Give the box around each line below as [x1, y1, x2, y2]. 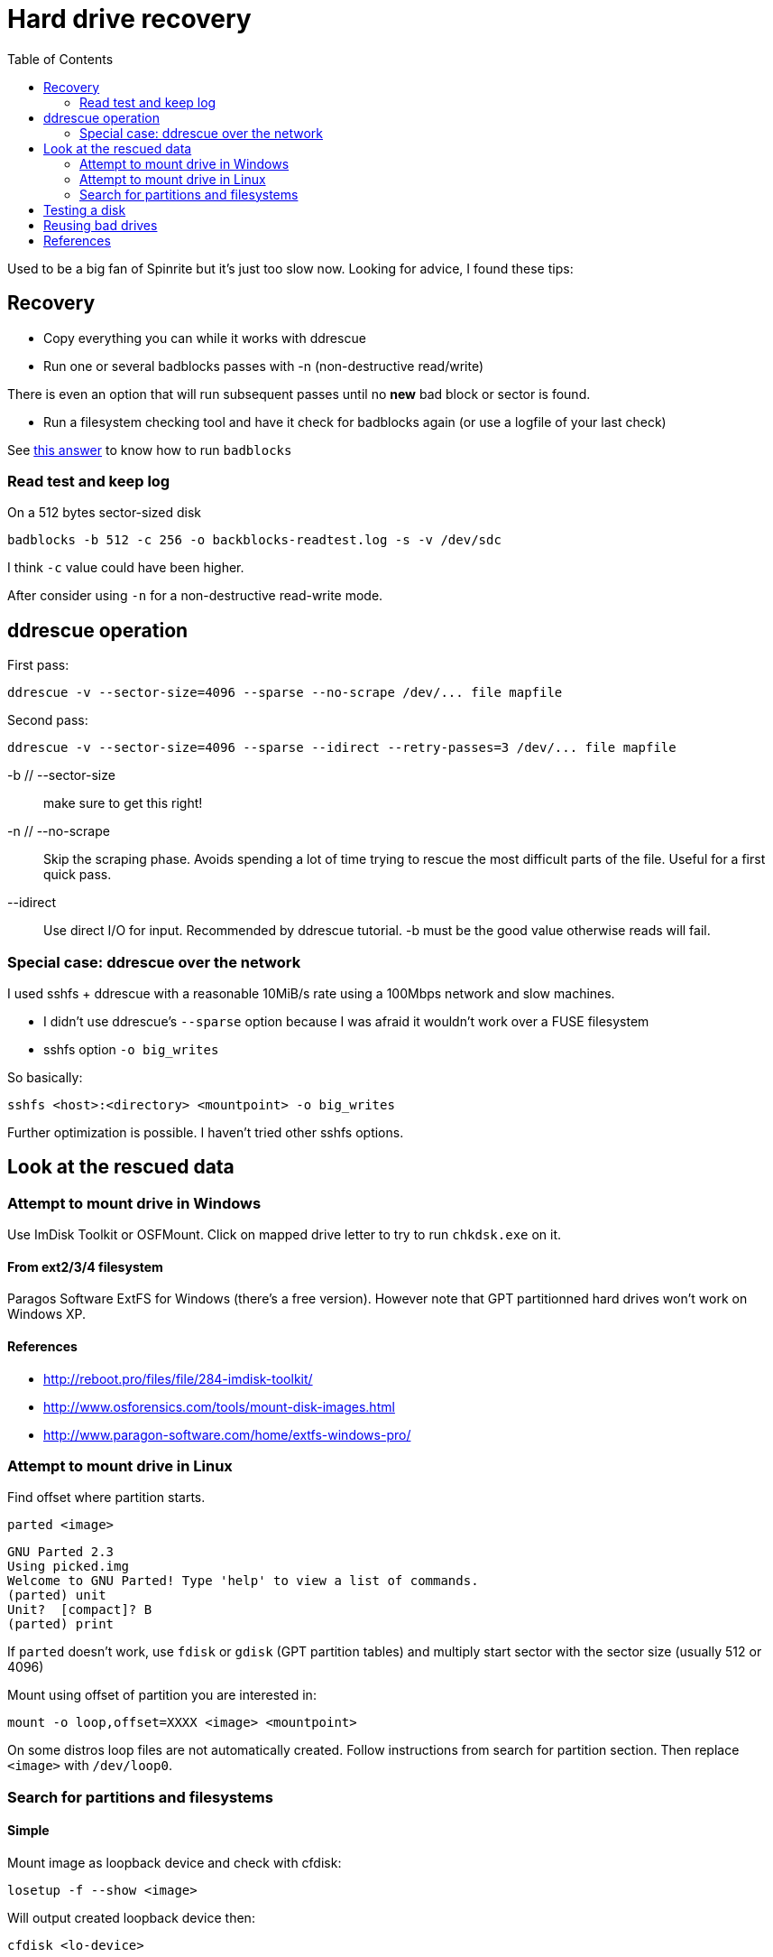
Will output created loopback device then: [7, 1909, 255, 1925]
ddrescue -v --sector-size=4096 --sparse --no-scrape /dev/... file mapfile [7, 685, 563, 700]
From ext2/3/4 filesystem [7, 1258, 163, 1275]
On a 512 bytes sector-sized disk [7, 505, 202, 521]
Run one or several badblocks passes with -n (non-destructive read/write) [43, 357, 484, 374]
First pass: [7, 657, 69, 673]
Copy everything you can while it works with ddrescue [43, 329, 366, 346]
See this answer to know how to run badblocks [7, 441, 292, 458]
